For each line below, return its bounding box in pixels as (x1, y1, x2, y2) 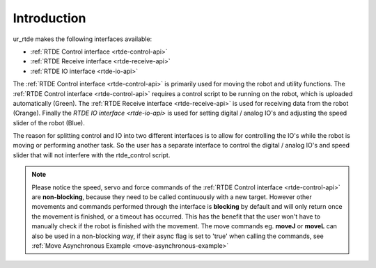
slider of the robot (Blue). (13, 118, 85, 127)
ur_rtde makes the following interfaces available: (13, 35, 152, 43)
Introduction (13, 10, 86, 26)
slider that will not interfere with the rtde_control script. (13, 150, 171, 159)
